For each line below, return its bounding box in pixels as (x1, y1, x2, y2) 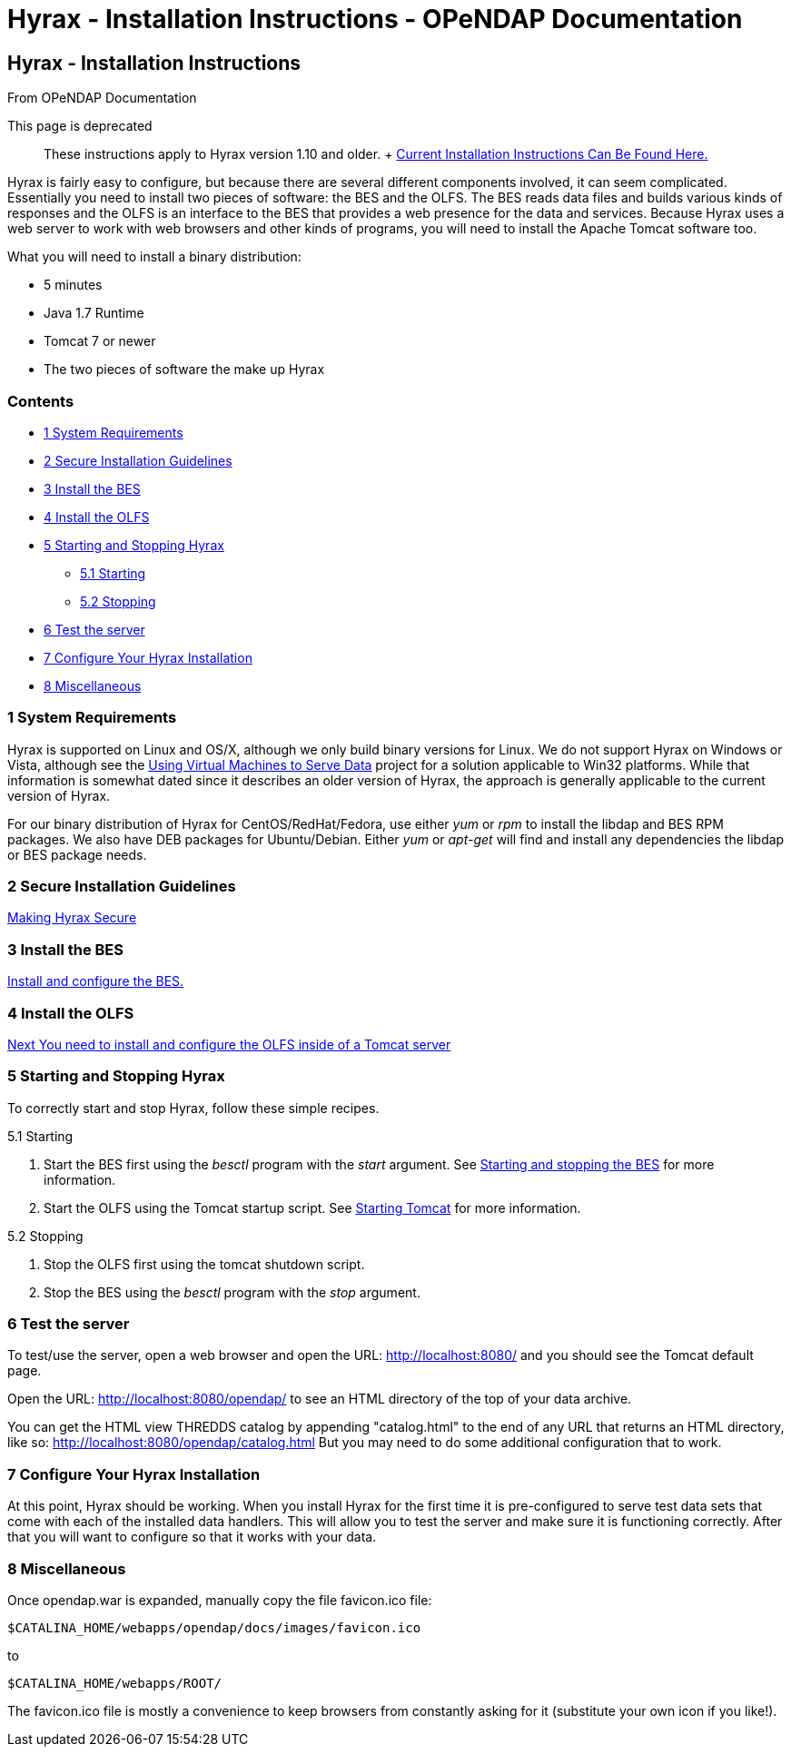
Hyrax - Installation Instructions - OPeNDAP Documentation (7, 4, 743, 34)
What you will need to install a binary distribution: (7, 249, 302, 265)
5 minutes (44, 277, 103, 293)
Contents (7, 391, 74, 410)
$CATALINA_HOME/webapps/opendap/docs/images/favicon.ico (7, 1620, 421, 1635)
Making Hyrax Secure (7, 910, 137, 926)
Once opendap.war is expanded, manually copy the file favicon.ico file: (7, 1591, 432, 1608)
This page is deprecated (7, 118, 153, 134)
